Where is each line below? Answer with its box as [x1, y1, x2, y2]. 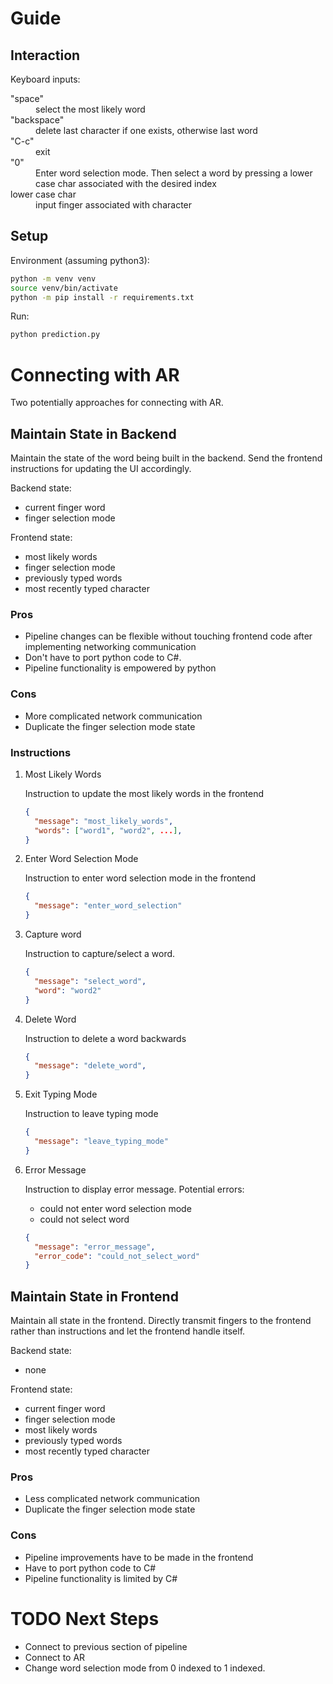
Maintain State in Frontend [10, 1288, 179, 1305]
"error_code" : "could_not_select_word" [34, 1251, 201, 1261]
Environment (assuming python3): [10, 254, 150, 266]
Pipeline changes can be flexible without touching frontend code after [24, 630, 313, 642]
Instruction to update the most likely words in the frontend [24, 787, 265, 799]
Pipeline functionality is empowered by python [24, 662, 217, 674]
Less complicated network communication [24, 1493, 201, 1505]
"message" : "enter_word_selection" [34, 901, 183, 911]
